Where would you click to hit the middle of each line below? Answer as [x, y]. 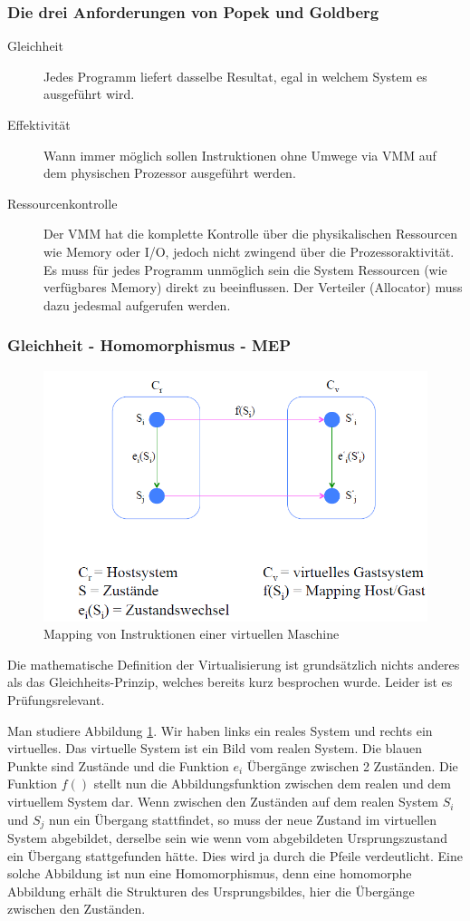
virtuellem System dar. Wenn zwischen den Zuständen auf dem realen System [223, 802]
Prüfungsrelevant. [56, 700]
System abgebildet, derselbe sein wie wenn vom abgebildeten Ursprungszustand [227, 838]
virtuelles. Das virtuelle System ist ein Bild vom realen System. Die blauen [215, 748]
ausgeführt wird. [89, 94]
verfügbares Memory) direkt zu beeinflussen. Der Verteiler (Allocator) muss [253, 287]
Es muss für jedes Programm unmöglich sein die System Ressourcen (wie [245, 269]
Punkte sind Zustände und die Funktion [118, 765]
